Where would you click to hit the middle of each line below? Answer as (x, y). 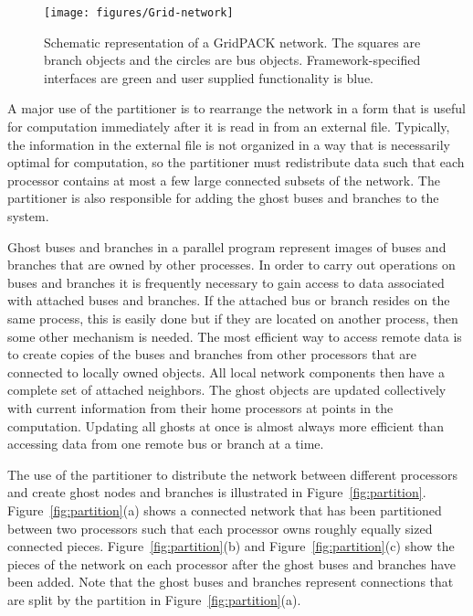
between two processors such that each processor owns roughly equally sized (220, 528)
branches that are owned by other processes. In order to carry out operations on (231, 265)
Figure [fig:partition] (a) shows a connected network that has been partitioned (225, 510)
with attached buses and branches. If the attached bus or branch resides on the (229, 300)
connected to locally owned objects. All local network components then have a (226, 372)
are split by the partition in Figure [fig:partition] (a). (154, 599)
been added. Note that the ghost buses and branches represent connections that (231, 582)
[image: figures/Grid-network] (139, 13)
